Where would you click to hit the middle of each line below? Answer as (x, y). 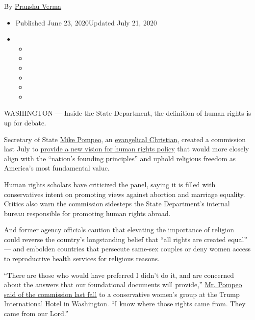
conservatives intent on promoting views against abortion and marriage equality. (125, 194)
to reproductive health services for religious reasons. (82, 258)
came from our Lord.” (36, 313)
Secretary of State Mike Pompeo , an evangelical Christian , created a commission (125, 139)
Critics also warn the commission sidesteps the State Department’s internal (117, 204)
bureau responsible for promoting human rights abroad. (87, 213)
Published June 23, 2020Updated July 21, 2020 (86, 22)
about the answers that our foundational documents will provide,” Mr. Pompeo (123, 284)
